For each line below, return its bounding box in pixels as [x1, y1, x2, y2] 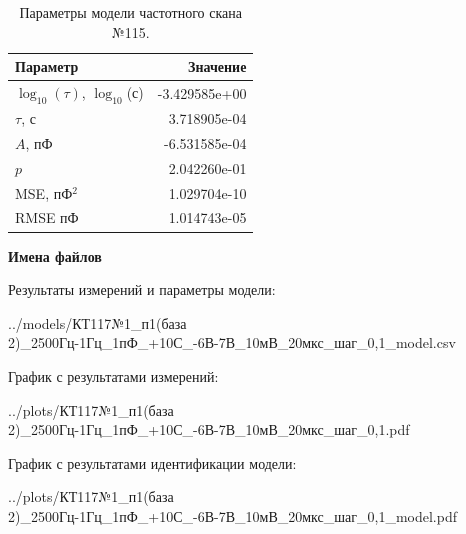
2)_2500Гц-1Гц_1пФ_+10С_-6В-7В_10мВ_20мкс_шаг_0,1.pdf [8, 419, 410, 440]
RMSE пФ [15, 207, 79, 228]
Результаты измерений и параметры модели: [8, 279, 276, 300]
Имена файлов [8, 245, 102, 266]
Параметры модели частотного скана [19, 2, 242, 22]
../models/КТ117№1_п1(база [8, 312, 187, 333]
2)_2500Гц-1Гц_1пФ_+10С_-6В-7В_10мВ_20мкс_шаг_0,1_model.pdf [8, 505, 457, 526]
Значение [188, 56, 247, 77]
